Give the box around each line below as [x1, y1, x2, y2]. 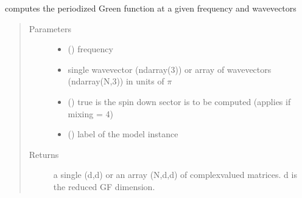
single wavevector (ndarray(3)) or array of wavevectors [68, 63, 272, 75]
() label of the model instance [68, 128, 178, 140]
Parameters [29, 22, 71, 35]
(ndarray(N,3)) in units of [68, 75, 164, 87]
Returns [29, 148, 59, 160]
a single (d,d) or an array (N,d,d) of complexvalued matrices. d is [53, 168, 297, 181]
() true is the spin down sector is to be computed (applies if [68, 95, 291, 108]
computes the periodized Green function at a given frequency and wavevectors [5, 2, 297, 14]
